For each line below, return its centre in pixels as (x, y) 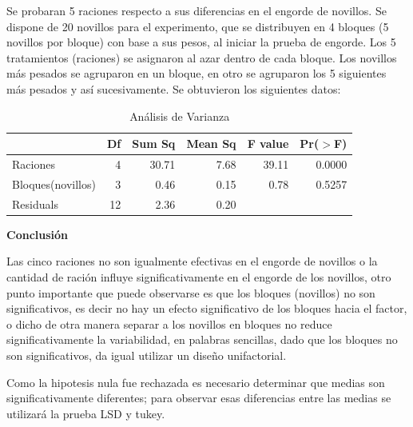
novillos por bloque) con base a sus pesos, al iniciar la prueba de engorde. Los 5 (201, 42)
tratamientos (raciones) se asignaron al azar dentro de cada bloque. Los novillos (202, 57)
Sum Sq (154, 144)
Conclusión (38, 234)
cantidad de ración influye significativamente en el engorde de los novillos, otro (199, 276)
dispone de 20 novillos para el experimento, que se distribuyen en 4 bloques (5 (198, 26)
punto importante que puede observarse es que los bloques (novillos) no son (191, 292)
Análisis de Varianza (180, 116)
